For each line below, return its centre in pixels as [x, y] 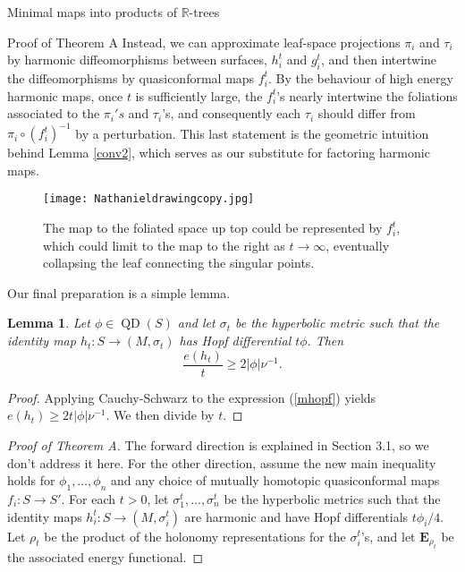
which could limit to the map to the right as [164, 245]
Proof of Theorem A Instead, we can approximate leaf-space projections [204, 42]
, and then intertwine [379, 60]
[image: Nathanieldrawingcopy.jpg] [149, 199]
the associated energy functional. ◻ [106, 556]
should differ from [367, 113]
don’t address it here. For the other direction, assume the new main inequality [222, 462]
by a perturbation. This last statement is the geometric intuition [252, 133]
